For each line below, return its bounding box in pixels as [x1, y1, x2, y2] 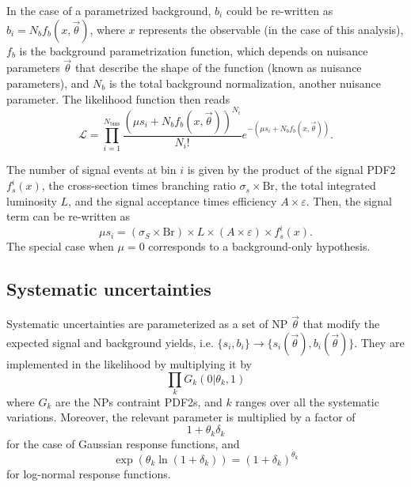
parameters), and [6, 75, 89, 91]
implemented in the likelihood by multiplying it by [6, 355, 252, 372]
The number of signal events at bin [6, 161, 177, 178]
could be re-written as [226, 2, 333, 18]
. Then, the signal [306, 192, 392, 209]
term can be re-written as [6, 208, 131, 225]
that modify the [303, 315, 380, 332]
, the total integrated [274, 177, 376, 194]
